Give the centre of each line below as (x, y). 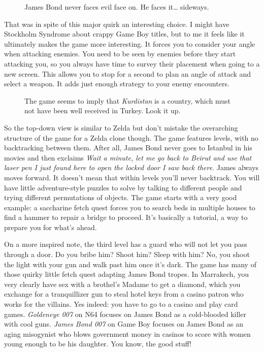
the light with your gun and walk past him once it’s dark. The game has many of (130, 264)
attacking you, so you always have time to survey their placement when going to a (132, 63)
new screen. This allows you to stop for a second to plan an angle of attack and (128, 73)
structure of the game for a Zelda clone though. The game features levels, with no (131, 137)
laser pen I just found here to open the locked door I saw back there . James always (131, 167)
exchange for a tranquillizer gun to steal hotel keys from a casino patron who (124, 294)
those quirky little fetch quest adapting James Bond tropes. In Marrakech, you (126, 274)
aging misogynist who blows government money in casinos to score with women (127, 333)
